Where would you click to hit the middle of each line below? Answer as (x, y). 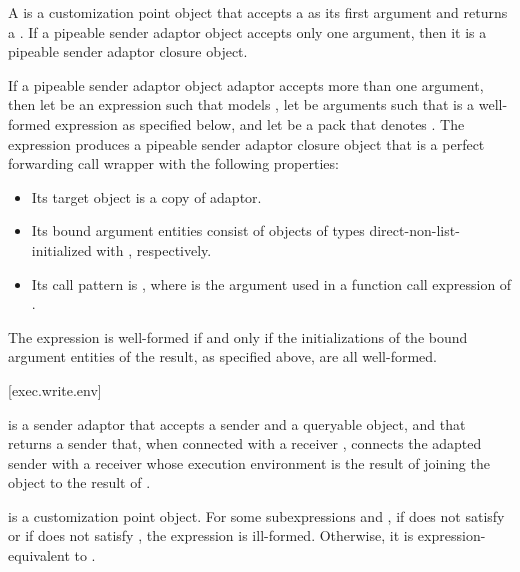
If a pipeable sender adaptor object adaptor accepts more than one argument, (246, 84)
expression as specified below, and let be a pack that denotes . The (260, 123)
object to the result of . (79, 482)
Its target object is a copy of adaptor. (146, 196)
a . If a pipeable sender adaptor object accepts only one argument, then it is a (247, 31)
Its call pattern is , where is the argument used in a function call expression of (271, 283)
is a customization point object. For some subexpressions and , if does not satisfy (256, 515)
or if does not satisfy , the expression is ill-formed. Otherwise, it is (211, 535)
